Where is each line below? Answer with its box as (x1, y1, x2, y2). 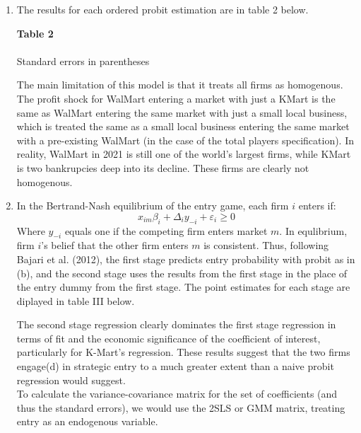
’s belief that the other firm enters (41, 238, 189, 253)
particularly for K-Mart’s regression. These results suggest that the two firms (16, 345, 350, 359)
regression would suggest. (16, 372, 126, 387)
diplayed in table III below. (16, 293, 135, 308)
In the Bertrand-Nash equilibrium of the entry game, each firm (16, 198, 289, 213)
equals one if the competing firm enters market (64, 223, 268, 238)
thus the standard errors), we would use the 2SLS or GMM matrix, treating (16, 400, 345, 415)
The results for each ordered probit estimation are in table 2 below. (16, 2, 309, 16)
